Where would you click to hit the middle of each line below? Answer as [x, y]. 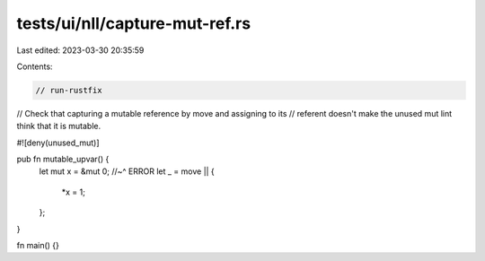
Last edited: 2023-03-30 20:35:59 [80, 50]
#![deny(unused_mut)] [58, 143]
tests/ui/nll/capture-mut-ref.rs [134, 23]
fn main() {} [38, 246]
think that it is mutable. [59, 126]
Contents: [35, 66]
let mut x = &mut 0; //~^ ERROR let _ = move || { [127, 171]
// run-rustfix [69, 90]
